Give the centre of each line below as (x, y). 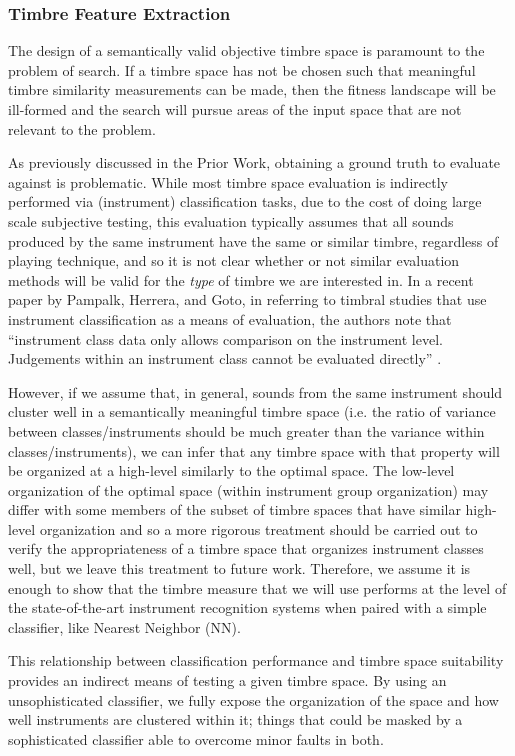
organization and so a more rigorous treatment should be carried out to (258, 528)
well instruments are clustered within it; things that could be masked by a (235, 719)
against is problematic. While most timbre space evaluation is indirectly (228, 181)
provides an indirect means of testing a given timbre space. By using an (227, 680)
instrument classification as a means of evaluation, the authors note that (230, 318)
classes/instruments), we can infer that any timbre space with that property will (254, 450)
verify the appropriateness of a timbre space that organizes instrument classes (246, 548)
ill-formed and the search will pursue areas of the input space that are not (235, 109)
